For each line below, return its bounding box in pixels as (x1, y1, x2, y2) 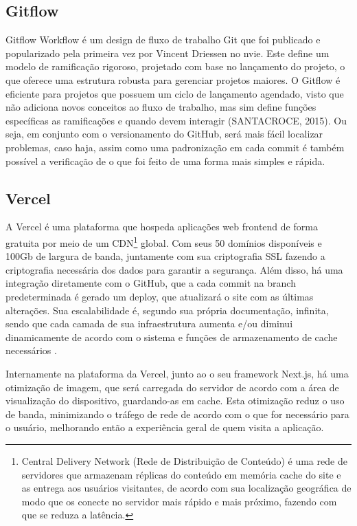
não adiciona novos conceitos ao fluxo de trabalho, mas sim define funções (5, 100, 316, 114)
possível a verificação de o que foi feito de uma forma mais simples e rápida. (5, 153, 325, 168)
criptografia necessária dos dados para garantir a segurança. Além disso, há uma (5, 262, 343, 276)
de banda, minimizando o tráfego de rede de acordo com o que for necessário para (5, 406, 349, 421)
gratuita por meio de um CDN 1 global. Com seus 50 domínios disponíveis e (5, 233, 322, 250)
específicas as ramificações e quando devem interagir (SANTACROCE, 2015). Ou (5, 113, 347, 127)
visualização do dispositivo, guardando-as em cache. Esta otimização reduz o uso (5, 393, 345, 408)
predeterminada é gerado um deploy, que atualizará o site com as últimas (5, 289, 314, 303)
